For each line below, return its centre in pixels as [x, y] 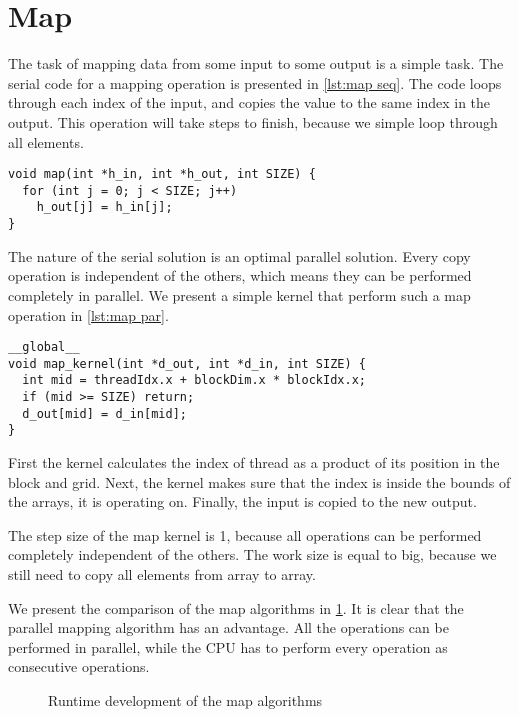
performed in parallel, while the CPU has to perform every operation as [228, 646]
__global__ [44, 347]
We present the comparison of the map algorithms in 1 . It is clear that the [236, 607]
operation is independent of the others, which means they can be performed [240, 275]
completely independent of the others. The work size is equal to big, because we [252, 554]
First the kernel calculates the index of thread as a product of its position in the [254, 462]
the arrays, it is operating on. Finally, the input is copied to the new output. [242, 501]
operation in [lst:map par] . [88, 314]
